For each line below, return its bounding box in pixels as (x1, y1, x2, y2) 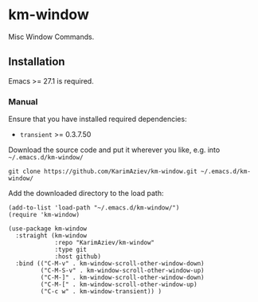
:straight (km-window (15, 232, 88, 240)
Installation (8, 55, 65, 69)
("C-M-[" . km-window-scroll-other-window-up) (40, 280, 197, 288)
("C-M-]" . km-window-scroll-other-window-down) (40, 273, 205, 282)
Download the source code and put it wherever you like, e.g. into (8, 145, 221, 155)
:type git (54, 245, 88, 254)
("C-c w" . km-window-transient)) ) (40, 288, 162, 296)
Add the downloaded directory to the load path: (8, 189, 164, 198)
